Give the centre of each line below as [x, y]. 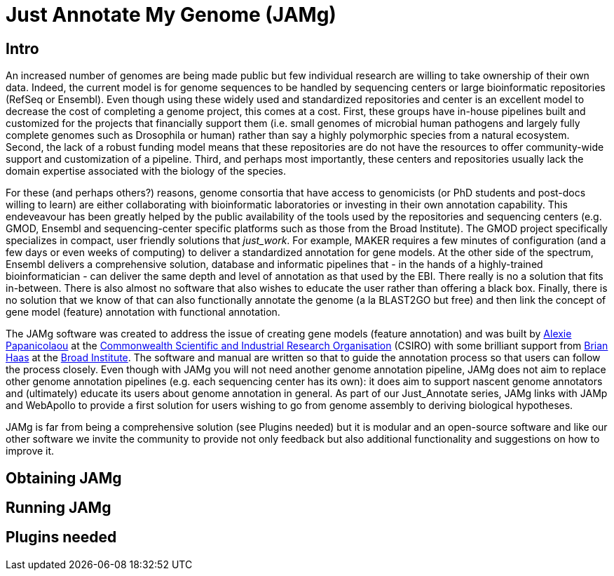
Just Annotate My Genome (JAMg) [171, 15]
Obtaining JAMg [64, 478]
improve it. [30, 451]
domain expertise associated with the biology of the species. [146, 171]
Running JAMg [59, 508]
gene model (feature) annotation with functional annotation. [143, 312]
